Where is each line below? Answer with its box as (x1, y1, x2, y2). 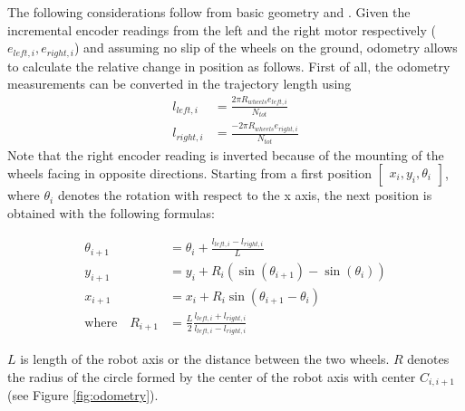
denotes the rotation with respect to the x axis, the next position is (57, 186, 432, 205)
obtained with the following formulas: (7, 203, 215, 222)
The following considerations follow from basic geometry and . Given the (7, 3, 411, 21)
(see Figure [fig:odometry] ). (7, 386, 159, 405)
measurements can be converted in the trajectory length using (7, 74, 352, 93)
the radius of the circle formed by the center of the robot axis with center (7, 367, 416, 386)
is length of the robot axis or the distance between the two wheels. (20, 349, 390, 368)
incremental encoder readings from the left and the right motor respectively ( (7, 20, 436, 39)
